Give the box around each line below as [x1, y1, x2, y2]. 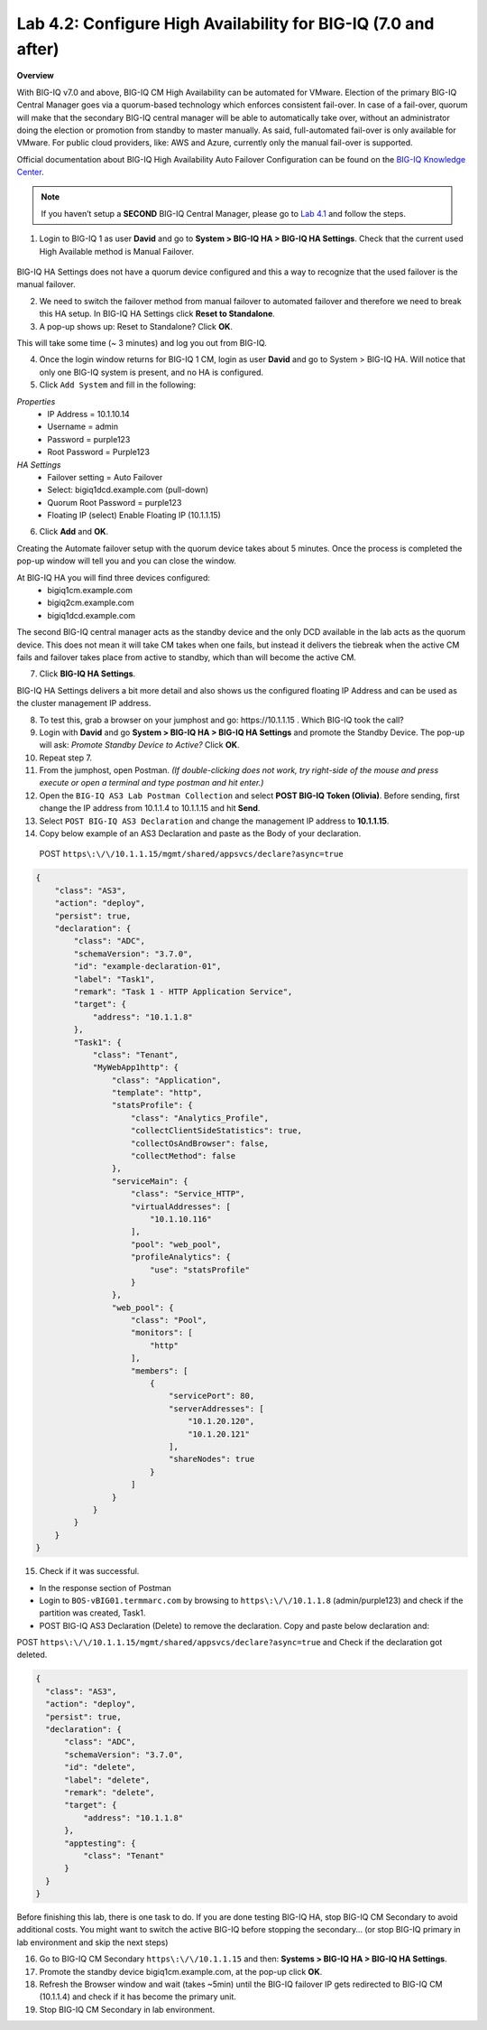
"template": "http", [111, 1088, 203, 1098]
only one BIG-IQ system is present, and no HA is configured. [39, 367, 264, 377]
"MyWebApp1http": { [92, 1062, 179, 1073]
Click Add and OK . [39, 526, 108, 537]
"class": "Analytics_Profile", [131, 1113, 270, 1123]
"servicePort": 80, [168, 1391, 255, 1401]
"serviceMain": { [111, 1176, 188, 1187]
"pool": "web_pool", [131, 1239, 222, 1250]
